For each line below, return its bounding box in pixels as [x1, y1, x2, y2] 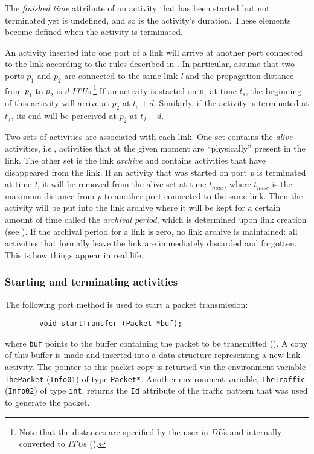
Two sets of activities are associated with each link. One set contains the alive [5, 130, 293, 142]
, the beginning [246, 84, 302, 97]
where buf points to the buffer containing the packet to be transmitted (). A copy [5, 336, 308, 349]
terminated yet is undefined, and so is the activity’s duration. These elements [5, 13, 291, 26]
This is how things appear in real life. [5, 248, 144, 261]
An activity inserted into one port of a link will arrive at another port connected [5, 45, 303, 58]
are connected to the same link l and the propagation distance [64, 69, 294, 82]
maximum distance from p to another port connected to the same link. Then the [5, 189, 303, 202]
